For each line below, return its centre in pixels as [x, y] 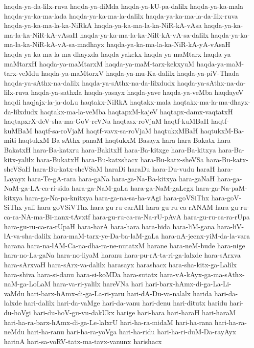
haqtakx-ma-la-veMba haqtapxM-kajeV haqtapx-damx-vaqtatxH [136, 111]
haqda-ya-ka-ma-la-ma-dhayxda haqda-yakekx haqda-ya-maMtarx [103, 54]
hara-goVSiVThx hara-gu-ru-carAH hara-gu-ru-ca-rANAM [125, 207]
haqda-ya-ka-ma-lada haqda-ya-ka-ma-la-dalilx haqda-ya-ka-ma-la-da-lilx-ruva [121, 15]
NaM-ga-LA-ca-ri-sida [37, 188]
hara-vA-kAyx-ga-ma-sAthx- [202, 274]
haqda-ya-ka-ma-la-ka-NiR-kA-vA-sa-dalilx [144, 34]
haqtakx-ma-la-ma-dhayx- [212, 101]
